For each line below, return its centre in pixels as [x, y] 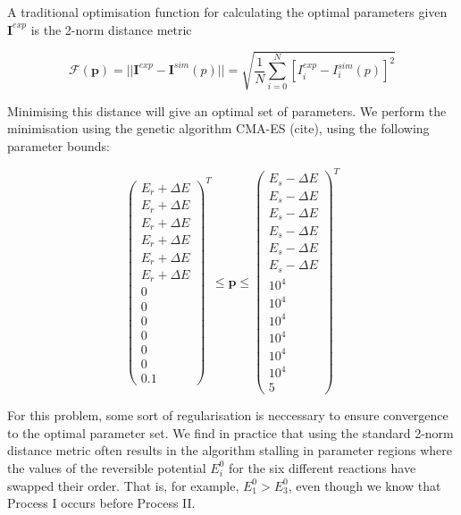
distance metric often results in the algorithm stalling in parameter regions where [230, 450]
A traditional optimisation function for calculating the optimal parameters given [227, 12]
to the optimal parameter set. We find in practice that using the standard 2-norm [230, 432]
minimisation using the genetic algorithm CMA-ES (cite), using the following [218, 128]
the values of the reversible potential [107, 467]
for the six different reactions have [323, 467]
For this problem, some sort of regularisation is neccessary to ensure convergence [228, 415]
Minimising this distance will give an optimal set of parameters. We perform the [227, 110]
